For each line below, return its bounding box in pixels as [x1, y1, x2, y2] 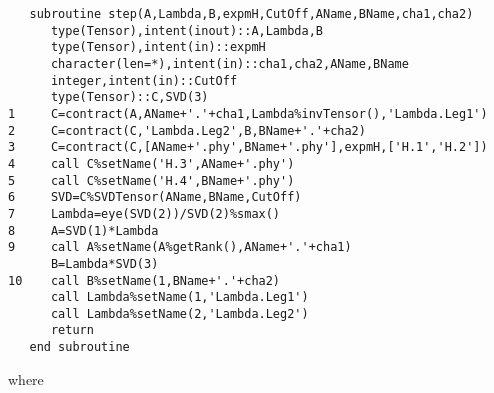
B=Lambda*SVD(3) [50, 256, 159, 271]
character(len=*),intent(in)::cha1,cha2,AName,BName [50, 56, 409, 71]
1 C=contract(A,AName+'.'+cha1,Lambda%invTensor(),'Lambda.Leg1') [8, 106, 488, 121]
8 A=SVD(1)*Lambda [8, 223, 159, 238]
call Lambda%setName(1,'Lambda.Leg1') [50, 290, 309, 305]
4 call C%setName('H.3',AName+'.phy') [8, 156, 295, 171]
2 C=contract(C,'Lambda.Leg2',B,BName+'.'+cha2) [8, 123, 366, 138]
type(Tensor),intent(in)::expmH [50, 40, 266, 55]
